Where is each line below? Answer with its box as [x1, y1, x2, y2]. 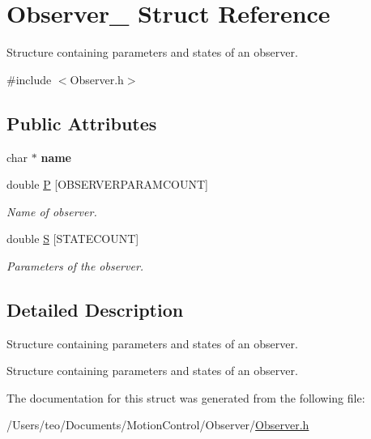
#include [6, 70, 52, 87]
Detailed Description [6, 296, 184, 322]
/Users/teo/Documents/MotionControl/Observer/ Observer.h [6, 416, 309, 433]
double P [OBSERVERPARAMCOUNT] [6, 176, 208, 193]
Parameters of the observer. [6, 257, 144, 274]
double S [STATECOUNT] [6, 230, 139, 247]
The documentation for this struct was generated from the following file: [6, 389, 365, 406]
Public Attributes [6, 110, 157, 135]
